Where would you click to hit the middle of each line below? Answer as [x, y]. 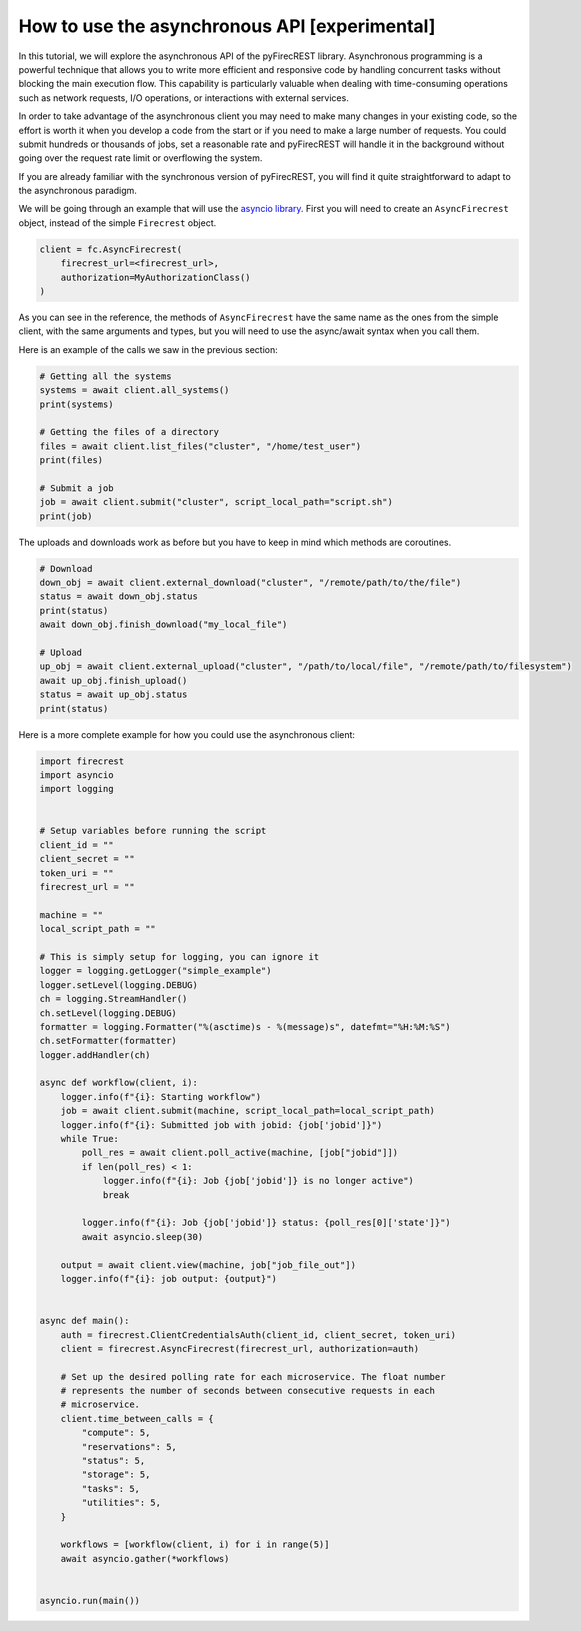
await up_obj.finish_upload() [113, 680]
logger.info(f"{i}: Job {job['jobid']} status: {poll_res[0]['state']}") [266, 1223]
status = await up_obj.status [113, 694]
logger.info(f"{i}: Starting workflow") [161, 1096]
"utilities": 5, [121, 1503]
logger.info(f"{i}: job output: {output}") [168, 1278]
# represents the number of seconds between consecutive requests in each [247, 1391]
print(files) [71, 460]
